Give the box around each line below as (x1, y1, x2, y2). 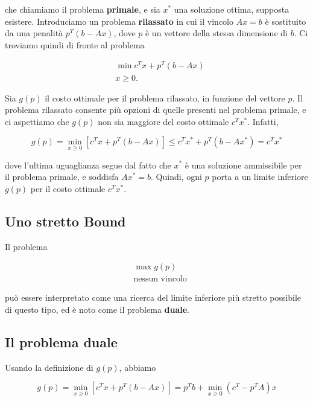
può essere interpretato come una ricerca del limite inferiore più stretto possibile (5, 291, 302, 304)
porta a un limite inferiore (212, 170, 308, 183)
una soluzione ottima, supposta (174, 3, 289, 15)
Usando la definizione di (5, 361, 93, 373)
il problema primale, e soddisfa (5, 170, 119, 183)
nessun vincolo (133, 275, 187, 284)
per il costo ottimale (30, 182, 106, 194)
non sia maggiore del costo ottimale (98, 115, 229, 127)
